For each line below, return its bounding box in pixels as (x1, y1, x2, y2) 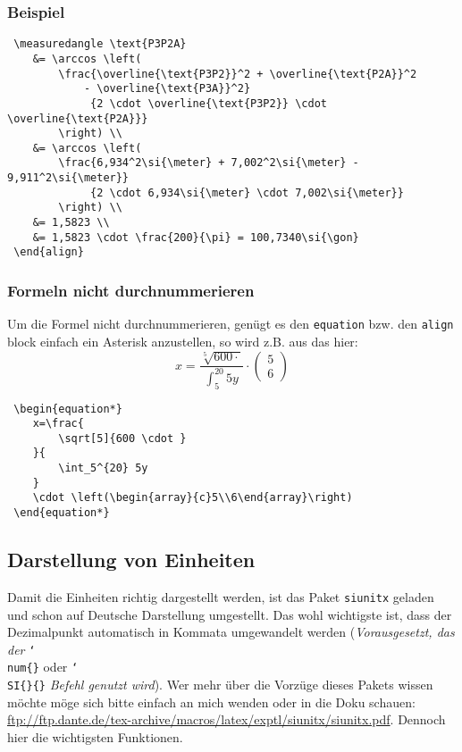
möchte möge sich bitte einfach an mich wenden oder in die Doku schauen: (7, 692, 416, 711)
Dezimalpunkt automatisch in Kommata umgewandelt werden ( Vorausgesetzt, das (7, 622, 455, 641)
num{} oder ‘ (7, 657, 79, 676)
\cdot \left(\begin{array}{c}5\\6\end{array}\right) (32, 491, 353, 505)
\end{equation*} (13, 506, 110, 520)
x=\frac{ (32, 417, 84, 430)
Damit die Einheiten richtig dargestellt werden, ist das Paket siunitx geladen (7, 587, 434, 606)
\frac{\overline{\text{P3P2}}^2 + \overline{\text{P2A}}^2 (58, 67, 417, 80)
